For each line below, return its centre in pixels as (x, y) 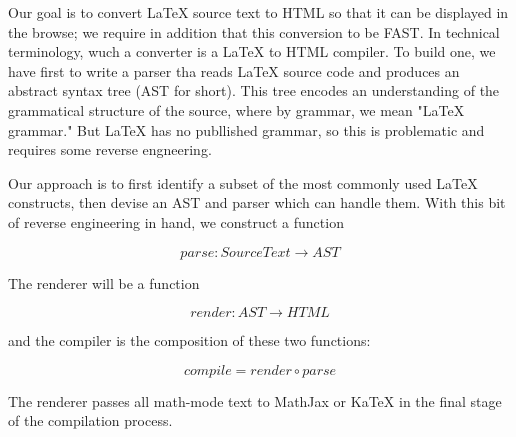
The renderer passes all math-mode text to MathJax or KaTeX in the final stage (255, 400)
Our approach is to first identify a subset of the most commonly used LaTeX (243, 182)
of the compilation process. (90, 420)
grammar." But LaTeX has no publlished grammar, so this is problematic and (246, 129)
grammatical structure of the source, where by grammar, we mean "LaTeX (236, 109)
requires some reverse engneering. (110, 149)
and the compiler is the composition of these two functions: (189, 340)
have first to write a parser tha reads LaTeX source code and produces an (234, 70)
